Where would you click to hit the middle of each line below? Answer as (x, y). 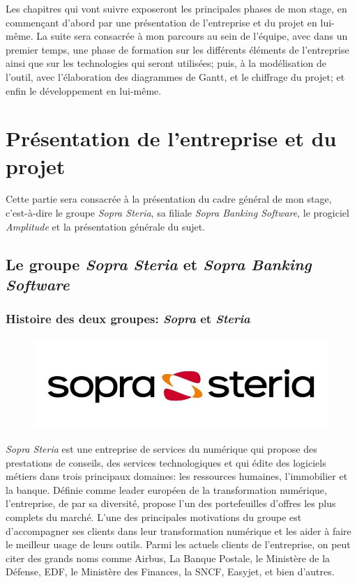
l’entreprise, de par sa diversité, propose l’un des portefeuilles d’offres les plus (171, 503)
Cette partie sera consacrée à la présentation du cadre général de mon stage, (169, 199)
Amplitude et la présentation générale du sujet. (106, 226)
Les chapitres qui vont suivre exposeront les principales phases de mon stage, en (176, 8)
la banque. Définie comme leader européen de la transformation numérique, (166, 489)
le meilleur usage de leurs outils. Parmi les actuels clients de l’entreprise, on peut (178, 544)
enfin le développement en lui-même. (84, 90)
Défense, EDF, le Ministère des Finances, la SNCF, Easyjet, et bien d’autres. (170, 572)
